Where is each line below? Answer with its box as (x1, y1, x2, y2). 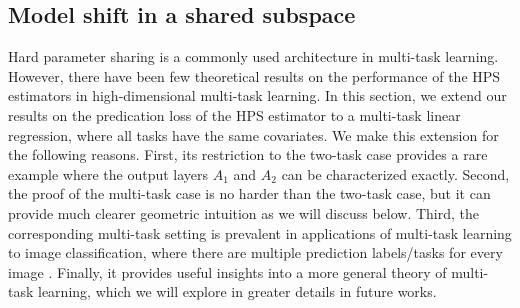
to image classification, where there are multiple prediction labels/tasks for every (8, 242, 503, 263)
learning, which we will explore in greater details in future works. (38, 281, 437, 302)
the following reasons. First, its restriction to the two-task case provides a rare (8, 144, 488, 165)
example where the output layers (8, 163, 209, 184)
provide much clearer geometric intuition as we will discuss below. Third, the (8, 202, 480, 223)
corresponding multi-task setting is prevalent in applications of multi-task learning (8, 222, 512, 243)
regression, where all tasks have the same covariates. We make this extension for (8, 124, 499, 145)
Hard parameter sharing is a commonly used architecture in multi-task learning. (8, 46, 499, 67)
